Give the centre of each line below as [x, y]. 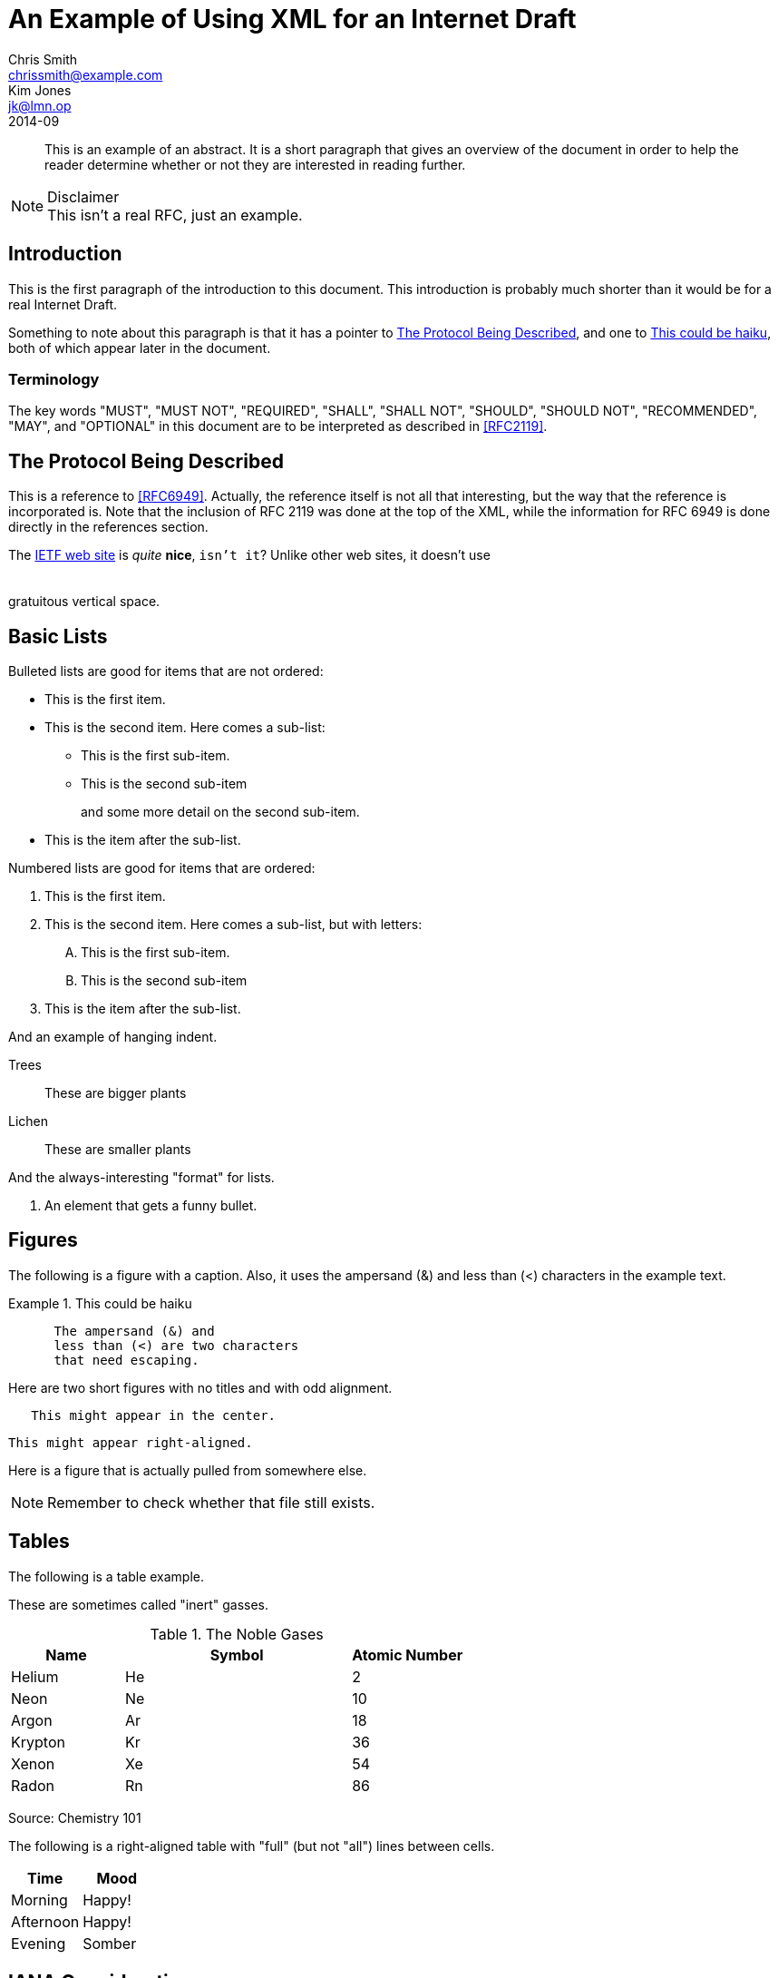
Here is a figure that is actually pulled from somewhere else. [188, 1470]
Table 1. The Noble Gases [237, 1634]
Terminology [54, 379]
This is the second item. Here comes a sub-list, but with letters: [233, 925]
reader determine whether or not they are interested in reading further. [255, 164]
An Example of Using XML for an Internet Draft [292, 19]
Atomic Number [408, 1655]
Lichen [29, 1121]
